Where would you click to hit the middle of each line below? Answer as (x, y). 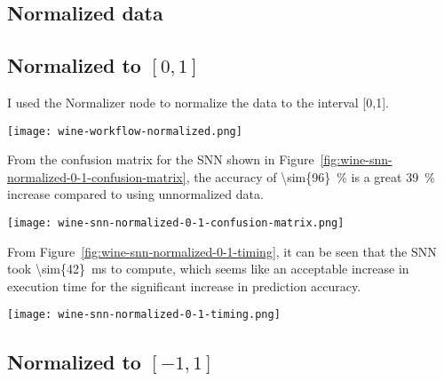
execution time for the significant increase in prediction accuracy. (184, 286)
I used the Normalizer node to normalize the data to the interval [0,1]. (198, 102)
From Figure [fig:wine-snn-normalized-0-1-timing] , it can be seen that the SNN (222, 251)
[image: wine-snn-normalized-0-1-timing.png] (144, 315)
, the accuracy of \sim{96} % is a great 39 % (310, 176)
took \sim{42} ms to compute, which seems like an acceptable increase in (208, 269)
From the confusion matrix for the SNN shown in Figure (161, 159)
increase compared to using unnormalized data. (135, 194)
